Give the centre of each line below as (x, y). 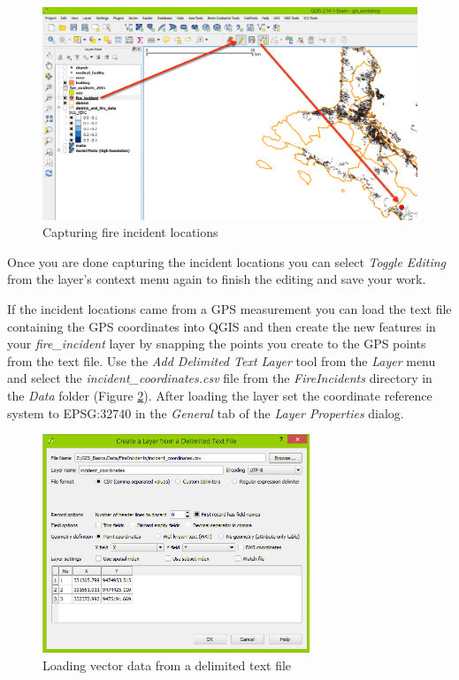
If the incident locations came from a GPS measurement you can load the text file (229, 308)
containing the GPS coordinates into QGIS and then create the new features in (222, 326)
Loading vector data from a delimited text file (167, 665)
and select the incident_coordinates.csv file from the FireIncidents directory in (220, 378)
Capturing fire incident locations (130, 232)
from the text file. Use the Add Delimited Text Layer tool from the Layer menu (222, 360)
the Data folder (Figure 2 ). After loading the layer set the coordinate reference (220, 395)
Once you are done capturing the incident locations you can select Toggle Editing (227, 261)
